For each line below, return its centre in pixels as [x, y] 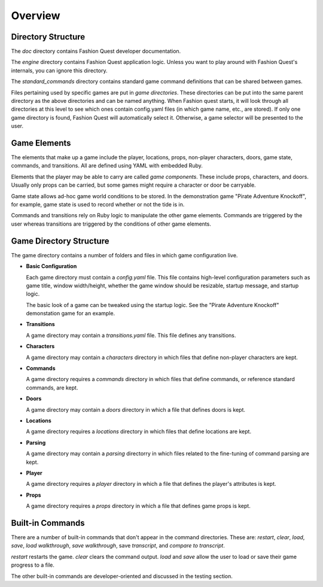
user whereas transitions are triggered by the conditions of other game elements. [111, 224]
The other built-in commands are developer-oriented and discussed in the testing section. [122, 576]
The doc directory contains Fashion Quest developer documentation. [96, 51]
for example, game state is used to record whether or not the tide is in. [98, 205]
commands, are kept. [52, 387]
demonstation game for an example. [71, 314]
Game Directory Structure [60, 241]
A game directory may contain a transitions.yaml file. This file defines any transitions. [131, 335]
